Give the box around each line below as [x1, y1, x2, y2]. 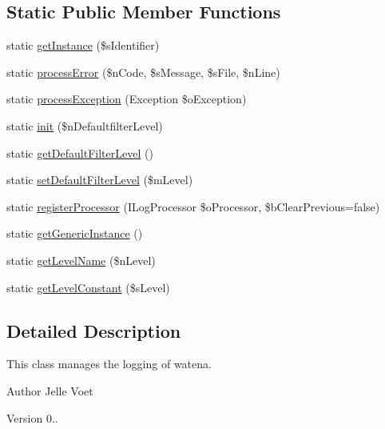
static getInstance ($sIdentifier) [6, 37, 160, 54]
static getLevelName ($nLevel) [6, 251, 156, 268]
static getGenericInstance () [6, 225, 143, 242]
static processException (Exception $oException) [6, 90, 247, 107]
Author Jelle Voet [6, 382, 93, 399]
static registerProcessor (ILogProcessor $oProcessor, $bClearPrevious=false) [6, 198, 380, 214]
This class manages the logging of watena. [6, 355, 212, 372]
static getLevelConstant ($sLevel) [6, 279, 170, 295]
